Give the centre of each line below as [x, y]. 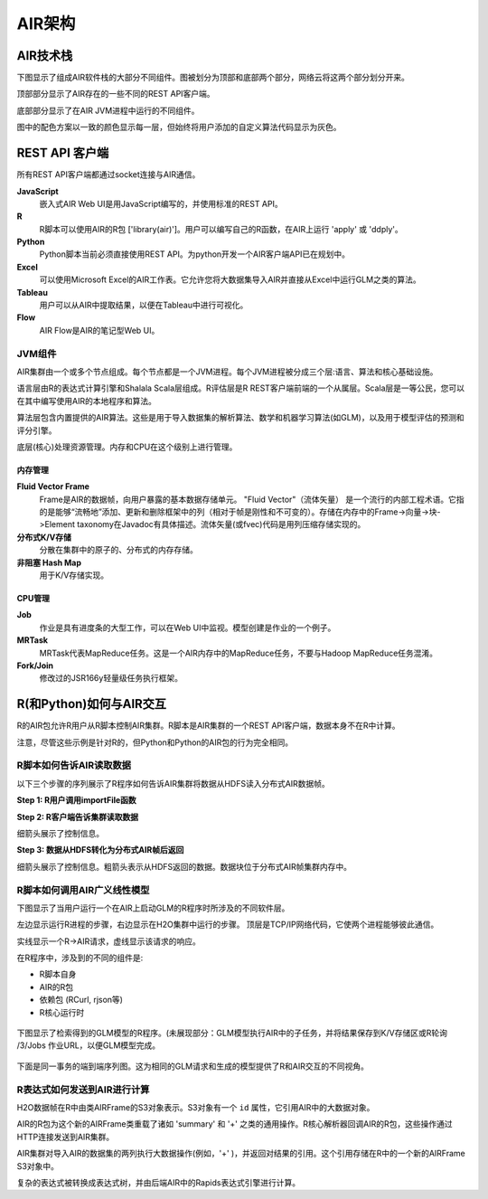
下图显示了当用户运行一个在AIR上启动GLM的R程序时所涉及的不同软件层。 [153, 908]
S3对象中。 [38, 1166]
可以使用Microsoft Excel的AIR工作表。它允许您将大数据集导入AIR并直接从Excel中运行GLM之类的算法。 [230, 279]
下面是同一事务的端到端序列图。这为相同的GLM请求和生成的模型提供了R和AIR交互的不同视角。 [193, 1066]
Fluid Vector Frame [53, 486]
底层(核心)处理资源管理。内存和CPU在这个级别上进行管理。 [127, 447]
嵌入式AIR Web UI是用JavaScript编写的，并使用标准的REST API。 [161, 203]
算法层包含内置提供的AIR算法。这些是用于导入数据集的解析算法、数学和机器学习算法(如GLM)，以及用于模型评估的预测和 [240, 418]
